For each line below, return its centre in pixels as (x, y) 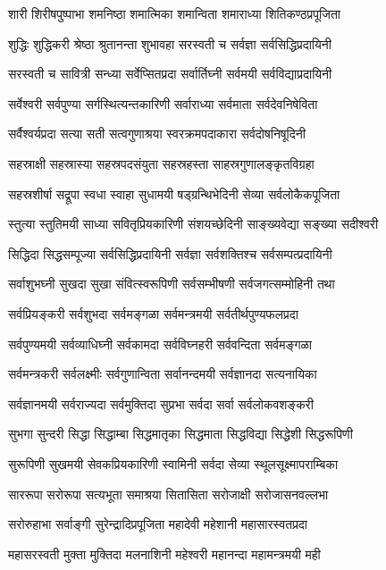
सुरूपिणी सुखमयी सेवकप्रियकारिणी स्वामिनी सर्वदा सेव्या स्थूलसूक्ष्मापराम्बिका (173, 463)
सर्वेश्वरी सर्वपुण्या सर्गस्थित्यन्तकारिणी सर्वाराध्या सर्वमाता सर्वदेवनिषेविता (163, 103)
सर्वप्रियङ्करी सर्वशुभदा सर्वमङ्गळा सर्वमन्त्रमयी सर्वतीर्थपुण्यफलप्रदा (153, 313)
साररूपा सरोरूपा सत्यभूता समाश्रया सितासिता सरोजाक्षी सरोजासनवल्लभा (168, 494)
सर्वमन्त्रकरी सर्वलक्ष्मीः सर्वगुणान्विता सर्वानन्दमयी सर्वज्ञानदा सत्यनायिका (163, 374)
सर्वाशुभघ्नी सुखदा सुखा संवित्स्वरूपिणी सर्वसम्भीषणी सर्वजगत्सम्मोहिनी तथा (172, 284)
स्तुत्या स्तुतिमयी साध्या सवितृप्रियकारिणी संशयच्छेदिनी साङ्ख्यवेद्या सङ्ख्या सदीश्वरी (193, 224)
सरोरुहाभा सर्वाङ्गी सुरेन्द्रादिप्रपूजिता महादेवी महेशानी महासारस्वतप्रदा (158, 524)
